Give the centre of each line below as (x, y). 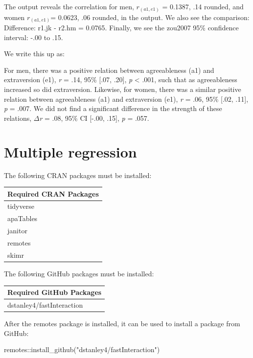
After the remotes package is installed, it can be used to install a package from (122, 323)
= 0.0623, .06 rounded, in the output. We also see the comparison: (150, 17)
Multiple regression (70, 151)
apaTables (23, 218)
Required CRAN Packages (53, 193)
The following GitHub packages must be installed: (79, 273)
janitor (17, 231)
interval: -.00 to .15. (34, 37)
